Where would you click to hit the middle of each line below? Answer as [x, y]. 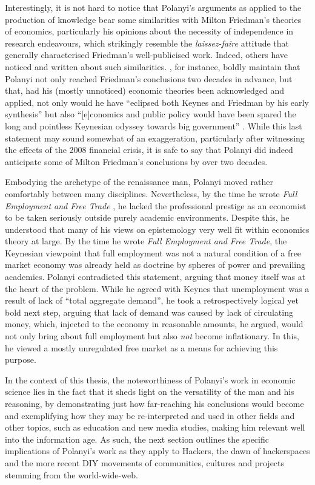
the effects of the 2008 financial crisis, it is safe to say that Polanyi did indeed [149, 150]
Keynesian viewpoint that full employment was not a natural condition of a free [153, 252]
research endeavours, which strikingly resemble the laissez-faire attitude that [147, 43]
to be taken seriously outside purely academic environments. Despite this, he [147, 217]
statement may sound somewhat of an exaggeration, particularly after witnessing [155, 138]
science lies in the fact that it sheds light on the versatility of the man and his [150, 392]
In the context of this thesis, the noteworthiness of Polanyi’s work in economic [150, 379]
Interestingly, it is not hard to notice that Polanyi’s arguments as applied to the [153, 7]
